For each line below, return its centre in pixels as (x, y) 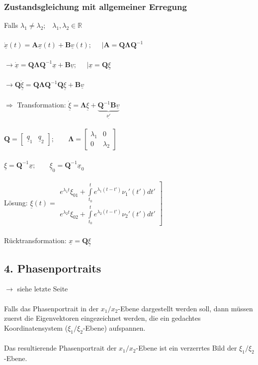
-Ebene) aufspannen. (114, 327)
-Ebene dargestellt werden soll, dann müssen (185, 308)
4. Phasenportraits (53, 268)
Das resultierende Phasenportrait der (60, 348)
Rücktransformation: (35, 240)
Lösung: (16, 203)
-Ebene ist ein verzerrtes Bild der (186, 348)
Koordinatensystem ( (36, 327)
